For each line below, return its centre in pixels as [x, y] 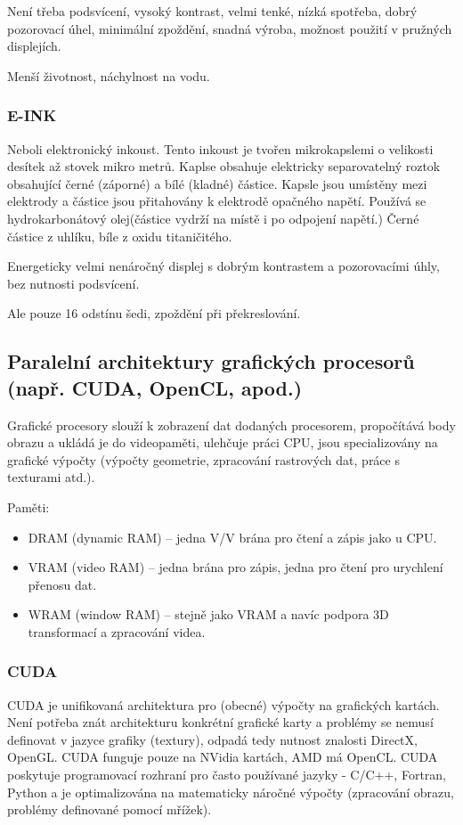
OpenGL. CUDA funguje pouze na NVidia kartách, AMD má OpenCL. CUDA [223, 757]
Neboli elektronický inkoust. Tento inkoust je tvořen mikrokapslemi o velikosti [220, 148]
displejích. [34, 46]
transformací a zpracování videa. [117, 631]
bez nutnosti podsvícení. [73, 283]
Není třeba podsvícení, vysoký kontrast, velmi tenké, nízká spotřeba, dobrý [212, 11]
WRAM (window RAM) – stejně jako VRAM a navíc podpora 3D [208, 614]
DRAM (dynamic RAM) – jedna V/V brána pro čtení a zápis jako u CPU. [232, 537]
